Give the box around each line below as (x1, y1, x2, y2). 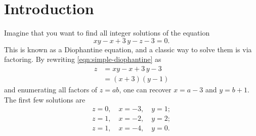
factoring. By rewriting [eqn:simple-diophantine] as (4, 54, 161, 64)
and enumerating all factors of (4, 84, 98, 94)
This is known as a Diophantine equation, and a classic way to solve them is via (4, 44, 252, 54)
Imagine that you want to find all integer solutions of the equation (4, 27, 210, 38)
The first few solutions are (4, 94, 86, 105)
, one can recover (119, 84, 172, 94)
